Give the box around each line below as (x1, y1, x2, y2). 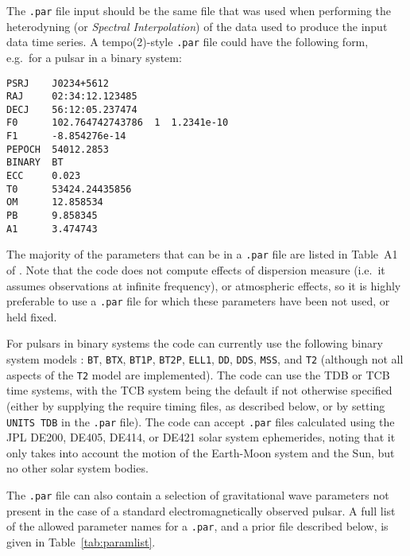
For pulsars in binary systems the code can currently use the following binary (6, 335, 383, 352)
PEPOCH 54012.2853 (6, 143, 109, 155)
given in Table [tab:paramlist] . (6, 533, 156, 550)
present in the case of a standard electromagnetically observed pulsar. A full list (6, 502, 396, 519)
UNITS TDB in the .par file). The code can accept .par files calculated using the (6, 413, 395, 430)
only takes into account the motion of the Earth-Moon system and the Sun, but (6, 444, 395, 461)
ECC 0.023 (6, 170, 81, 182)
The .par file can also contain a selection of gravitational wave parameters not (6, 487, 389, 503)
